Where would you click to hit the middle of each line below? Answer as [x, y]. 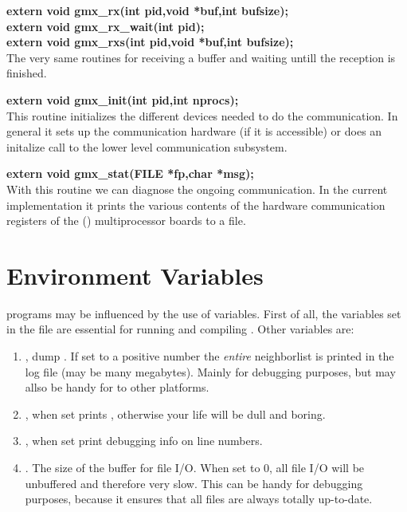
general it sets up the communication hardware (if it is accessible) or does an [194, 131]
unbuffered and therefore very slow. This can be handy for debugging [194, 483]
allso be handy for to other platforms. [117, 387]
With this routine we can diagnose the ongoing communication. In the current [197, 189]
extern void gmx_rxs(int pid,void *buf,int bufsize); [150, 42]
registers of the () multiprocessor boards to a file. [126, 221]
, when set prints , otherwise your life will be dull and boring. [175, 414]
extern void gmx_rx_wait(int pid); [106, 26]
